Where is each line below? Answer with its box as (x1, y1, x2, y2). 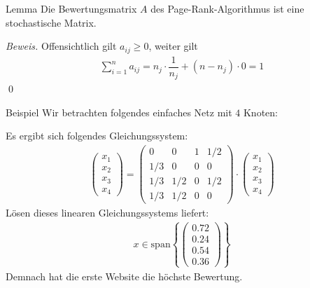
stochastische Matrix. (6, 15, 97, 29)
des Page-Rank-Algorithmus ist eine (150, 1, 304, 15)
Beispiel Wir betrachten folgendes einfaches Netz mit (6, 104, 232, 119)
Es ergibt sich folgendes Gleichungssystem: (6, 128, 188, 143)
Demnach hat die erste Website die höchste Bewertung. (6, 268, 243, 283)
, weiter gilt (148, 39, 198, 53)
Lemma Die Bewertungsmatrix (6, 1, 137, 15)
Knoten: (243, 104, 278, 119)
